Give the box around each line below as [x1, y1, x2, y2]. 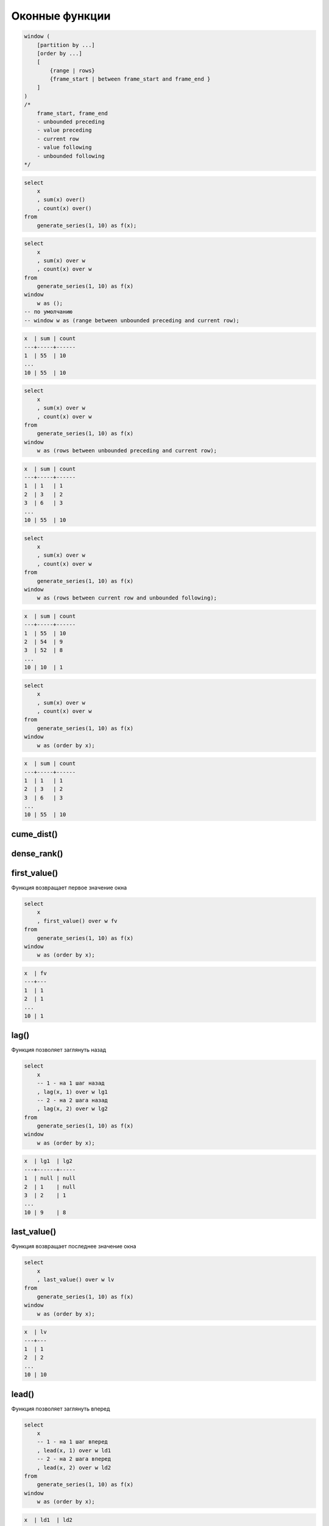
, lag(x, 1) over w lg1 [37, 1088, 108, 1095]
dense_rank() [11, 848, 63, 859]
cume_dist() [11, 829, 58, 839]
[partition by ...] [37, 42, 96, 48]
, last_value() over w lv [37, 1276, 115, 1283]
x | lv [24, 1328, 47, 1336]
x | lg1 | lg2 [24, 1157, 73, 1165]
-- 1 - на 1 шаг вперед [37, 1438, 108, 1445]
